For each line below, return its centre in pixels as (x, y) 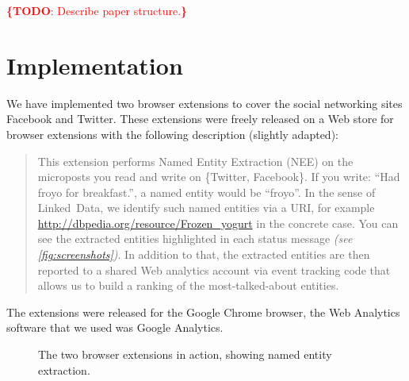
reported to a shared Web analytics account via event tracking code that (214, 269)
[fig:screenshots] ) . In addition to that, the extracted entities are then (204, 254)
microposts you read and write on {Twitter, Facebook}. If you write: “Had (219, 177)
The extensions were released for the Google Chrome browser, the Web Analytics (203, 312)
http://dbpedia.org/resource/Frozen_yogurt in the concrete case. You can (218, 223)
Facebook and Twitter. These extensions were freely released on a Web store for (200, 119)
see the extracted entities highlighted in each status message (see (195, 239)
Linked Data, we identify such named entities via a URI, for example (206, 208)
